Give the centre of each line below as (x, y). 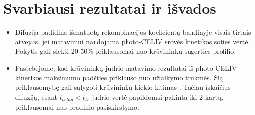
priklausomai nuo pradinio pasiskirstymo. (77, 107)
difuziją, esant (36, 96)
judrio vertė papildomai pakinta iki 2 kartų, (158, 96)
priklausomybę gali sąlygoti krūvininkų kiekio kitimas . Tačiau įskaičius (123, 87)
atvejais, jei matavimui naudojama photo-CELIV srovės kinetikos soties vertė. (132, 41)
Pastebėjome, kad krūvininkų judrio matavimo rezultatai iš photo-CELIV (126, 67)
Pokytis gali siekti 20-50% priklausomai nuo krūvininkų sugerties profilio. (126, 51)
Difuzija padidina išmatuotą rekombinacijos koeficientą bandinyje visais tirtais (133, 32)
